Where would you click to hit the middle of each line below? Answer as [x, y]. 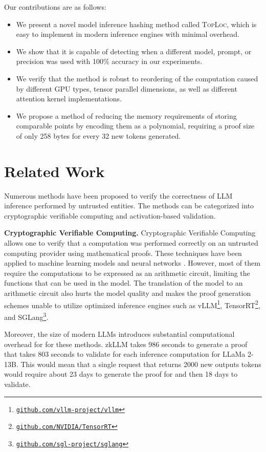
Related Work [54, 171]
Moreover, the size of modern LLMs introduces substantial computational [119, 334]
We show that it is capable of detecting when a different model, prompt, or [134, 51]
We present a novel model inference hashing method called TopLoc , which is [136, 24]
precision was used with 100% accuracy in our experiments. [109, 61]
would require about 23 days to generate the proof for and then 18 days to [121, 374]
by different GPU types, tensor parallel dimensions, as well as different [127, 88]
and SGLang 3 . [26, 316]
